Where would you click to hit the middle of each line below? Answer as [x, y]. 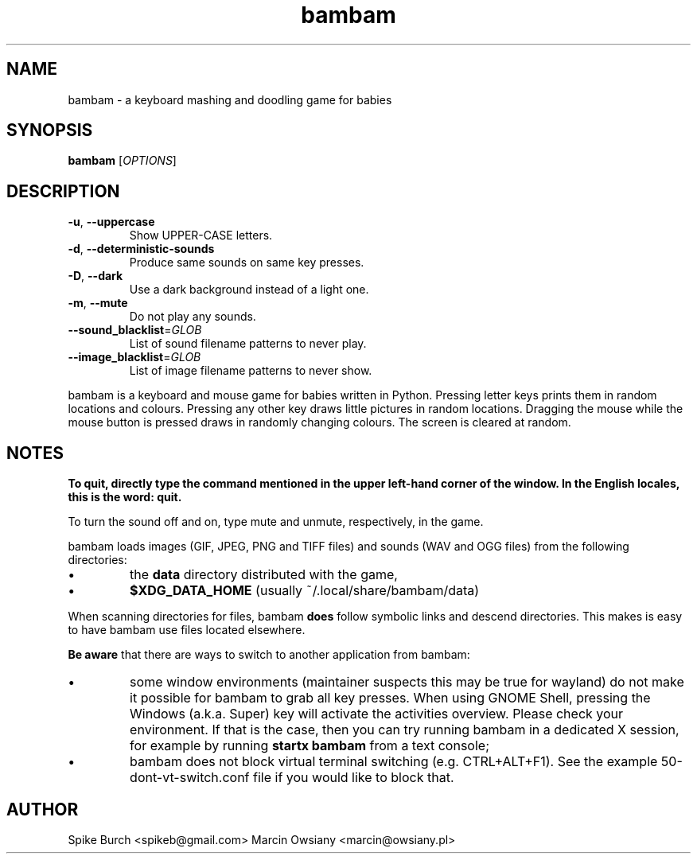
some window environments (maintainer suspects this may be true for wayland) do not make [407, 682]
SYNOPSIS [50, 130]
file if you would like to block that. [354, 778]
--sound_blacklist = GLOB [135, 330]
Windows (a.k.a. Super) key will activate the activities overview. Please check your [377, 714]
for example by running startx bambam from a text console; [310, 746]
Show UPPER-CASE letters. [201, 235]
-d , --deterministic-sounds [141, 249]
